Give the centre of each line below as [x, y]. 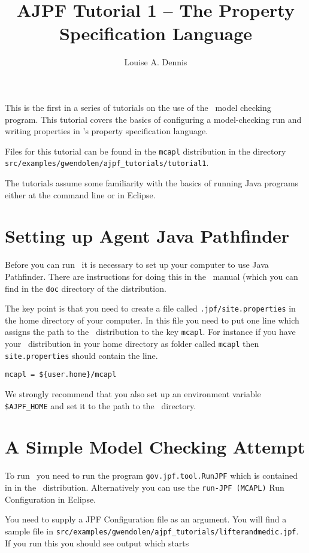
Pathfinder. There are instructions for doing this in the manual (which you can [152, 276]
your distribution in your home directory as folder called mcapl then [132, 344]
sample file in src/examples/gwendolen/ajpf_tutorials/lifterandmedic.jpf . [152, 531]
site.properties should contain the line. [81, 355]
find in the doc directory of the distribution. [86, 288]
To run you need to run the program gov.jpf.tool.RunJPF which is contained [151, 475]
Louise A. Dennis [156, 62]
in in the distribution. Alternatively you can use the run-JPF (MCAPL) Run [145, 487]
